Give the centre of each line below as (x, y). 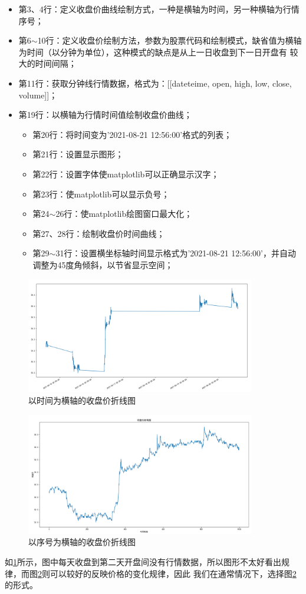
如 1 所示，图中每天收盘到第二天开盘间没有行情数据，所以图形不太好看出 (143, 562)
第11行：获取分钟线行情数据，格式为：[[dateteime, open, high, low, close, (155, 83)
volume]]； (38, 95)
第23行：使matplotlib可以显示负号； (101, 194)
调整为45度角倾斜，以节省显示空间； (103, 264)
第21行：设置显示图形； (78, 154)
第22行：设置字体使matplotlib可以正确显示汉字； (126, 174)
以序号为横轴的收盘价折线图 (82, 542)
